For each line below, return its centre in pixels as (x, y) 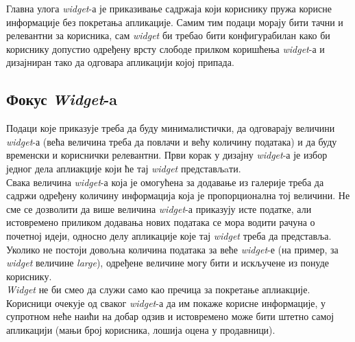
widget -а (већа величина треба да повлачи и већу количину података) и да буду (172, 141)
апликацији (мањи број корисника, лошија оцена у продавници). (141, 330)
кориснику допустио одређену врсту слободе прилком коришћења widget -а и (166, 48)
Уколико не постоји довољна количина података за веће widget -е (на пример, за (172, 249)
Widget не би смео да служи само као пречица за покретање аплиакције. (158, 289)
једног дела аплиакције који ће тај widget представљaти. (124, 168)
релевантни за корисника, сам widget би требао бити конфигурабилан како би (168, 35)
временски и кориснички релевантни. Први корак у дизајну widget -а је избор (167, 155)
